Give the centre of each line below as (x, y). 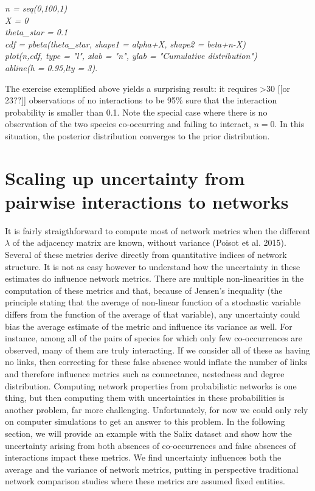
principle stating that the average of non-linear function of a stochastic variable (153, 302)
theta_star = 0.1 (36, 32)
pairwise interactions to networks (147, 201)
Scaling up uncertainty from (125, 177)
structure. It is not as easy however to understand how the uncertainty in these (153, 266)
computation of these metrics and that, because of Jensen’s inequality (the (144, 290)
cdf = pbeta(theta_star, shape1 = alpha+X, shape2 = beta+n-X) (126, 44)
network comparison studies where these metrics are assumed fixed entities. (145, 481)
